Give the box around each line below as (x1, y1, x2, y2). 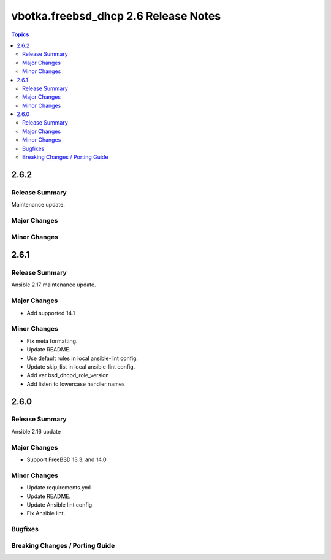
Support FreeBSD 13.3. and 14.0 (26, 456, 107, 463)
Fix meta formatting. (26, 337, 78, 345)
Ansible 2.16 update (11, 428, 61, 435)
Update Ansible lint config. (26, 501, 94, 508)
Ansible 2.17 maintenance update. (11, 281, 96, 288)
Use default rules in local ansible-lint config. (26, 355, 138, 362)
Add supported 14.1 (26, 309, 75, 316)
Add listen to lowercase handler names (26, 380, 125, 388)
